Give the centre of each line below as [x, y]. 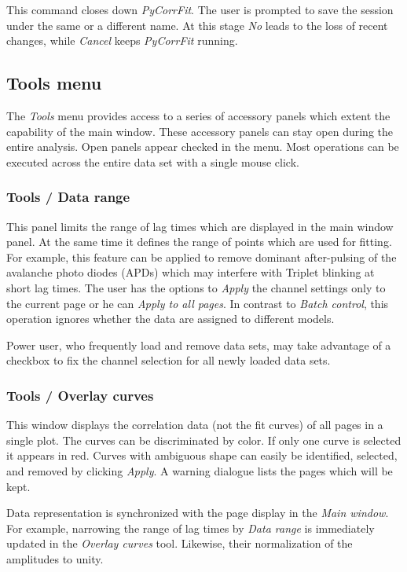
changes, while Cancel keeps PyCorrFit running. [122, 40]
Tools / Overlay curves [80, 395]
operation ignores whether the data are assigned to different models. [170, 319]
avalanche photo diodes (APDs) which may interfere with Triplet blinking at [191, 272]
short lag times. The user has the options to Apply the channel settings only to [196, 287]
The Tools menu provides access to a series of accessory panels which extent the [198, 115]
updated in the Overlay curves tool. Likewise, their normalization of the [180, 543]
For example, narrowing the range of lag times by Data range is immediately [191, 528]
